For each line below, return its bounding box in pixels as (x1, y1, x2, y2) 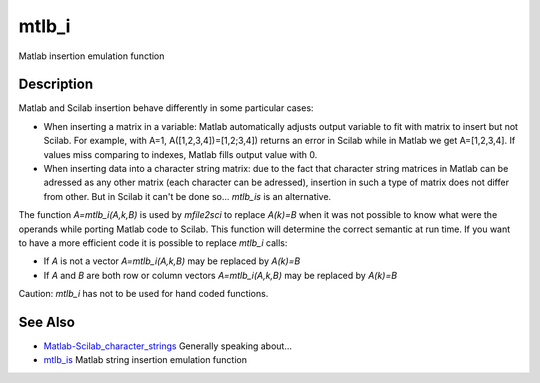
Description (18, 76, 94, 93)
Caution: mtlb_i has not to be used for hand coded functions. (18, 288, 269, 300)
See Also (18, 313, 75, 330)
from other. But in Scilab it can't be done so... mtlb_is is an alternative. (43, 190, 332, 202)
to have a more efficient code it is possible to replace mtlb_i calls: (18, 236, 288, 249)
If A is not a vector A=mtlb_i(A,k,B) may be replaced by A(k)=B (43, 255, 301, 267)
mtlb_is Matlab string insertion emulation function (43, 354, 247, 366)
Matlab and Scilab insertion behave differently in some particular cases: (18, 102, 314, 114)
